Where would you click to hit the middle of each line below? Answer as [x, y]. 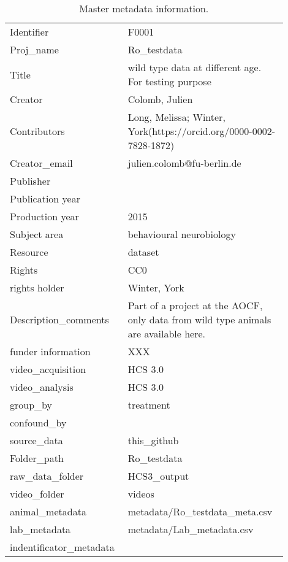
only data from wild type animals [199, 319]
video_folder [37, 494]
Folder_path [37, 458]
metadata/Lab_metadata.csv [191, 529]
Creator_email [41, 163]
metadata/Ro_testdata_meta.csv [200, 511]
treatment [149, 405]
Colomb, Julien [160, 99]
